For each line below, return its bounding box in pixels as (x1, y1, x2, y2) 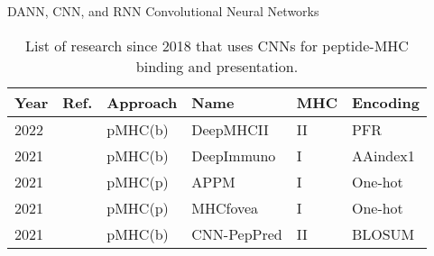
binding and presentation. (135, 55, 299, 77)
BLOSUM (351, 223, 415, 244)
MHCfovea (191, 197, 259, 218)
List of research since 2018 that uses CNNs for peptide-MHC (25, 34, 409, 56)
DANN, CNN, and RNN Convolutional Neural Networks (7, 2, 319, 20)
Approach (106, 91, 178, 113)
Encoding (351, 91, 420, 113)
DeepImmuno (191, 144, 276, 166)
